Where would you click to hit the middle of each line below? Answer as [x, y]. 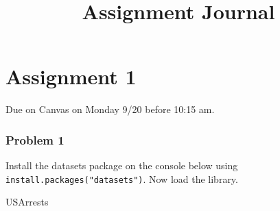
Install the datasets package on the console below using [122, 165]
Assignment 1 [71, 76]
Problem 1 [35, 139]
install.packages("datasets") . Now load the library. [122, 178]
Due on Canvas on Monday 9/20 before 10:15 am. [110, 109]
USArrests [27, 202]
